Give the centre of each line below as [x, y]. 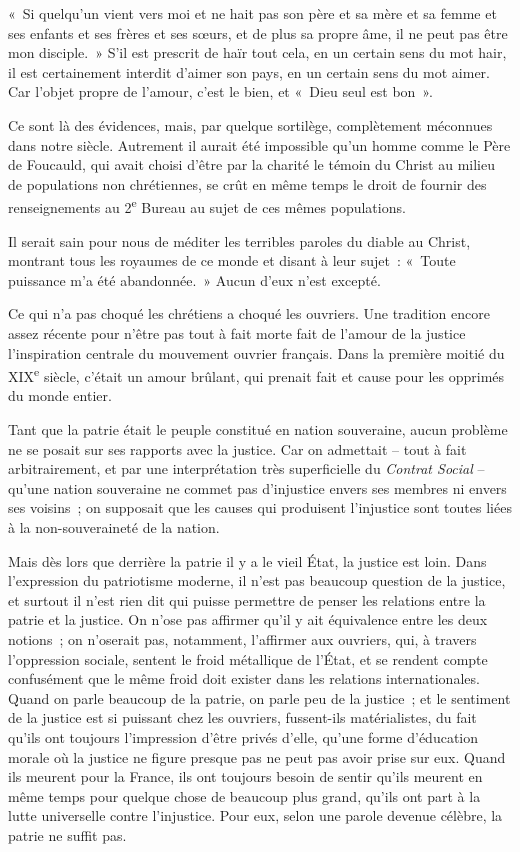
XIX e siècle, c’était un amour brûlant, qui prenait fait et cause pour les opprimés [256, 374]
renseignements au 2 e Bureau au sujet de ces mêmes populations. [207, 205]
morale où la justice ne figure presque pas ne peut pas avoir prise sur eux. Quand [257, 756]
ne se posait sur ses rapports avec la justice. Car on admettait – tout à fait [237, 448]
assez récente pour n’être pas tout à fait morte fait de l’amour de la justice [237, 332]
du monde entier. [60, 395]
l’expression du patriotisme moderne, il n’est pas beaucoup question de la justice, [257, 580]
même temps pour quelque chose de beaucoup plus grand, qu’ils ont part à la [244, 795]
